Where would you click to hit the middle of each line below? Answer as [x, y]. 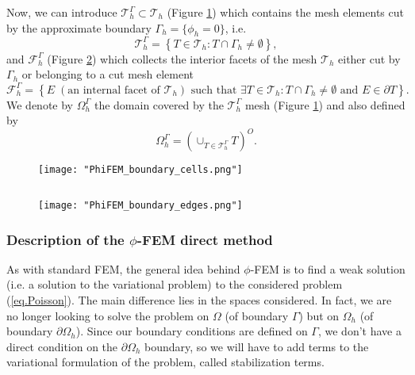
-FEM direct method [205, 239]
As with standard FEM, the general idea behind [123, 268]
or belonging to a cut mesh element [108, 74]
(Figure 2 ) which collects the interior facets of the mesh [182, 58]
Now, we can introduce [62, 12]
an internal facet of [114, 90]
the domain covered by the [159, 104]
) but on [319, 315]
